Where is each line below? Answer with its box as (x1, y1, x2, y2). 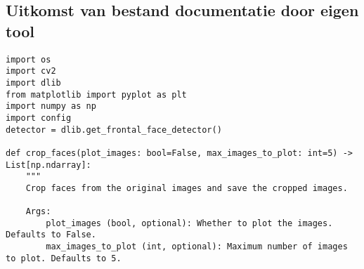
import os (6, 54, 51, 65)
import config (6, 112, 72, 123)
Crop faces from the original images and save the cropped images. (25, 183, 348, 193)
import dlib (6, 77, 61, 88)
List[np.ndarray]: (6, 159, 91, 170)
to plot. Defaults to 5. (6, 253, 122, 263)
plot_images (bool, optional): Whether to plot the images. (46, 218, 333, 228)
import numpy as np (6, 101, 96, 112)
